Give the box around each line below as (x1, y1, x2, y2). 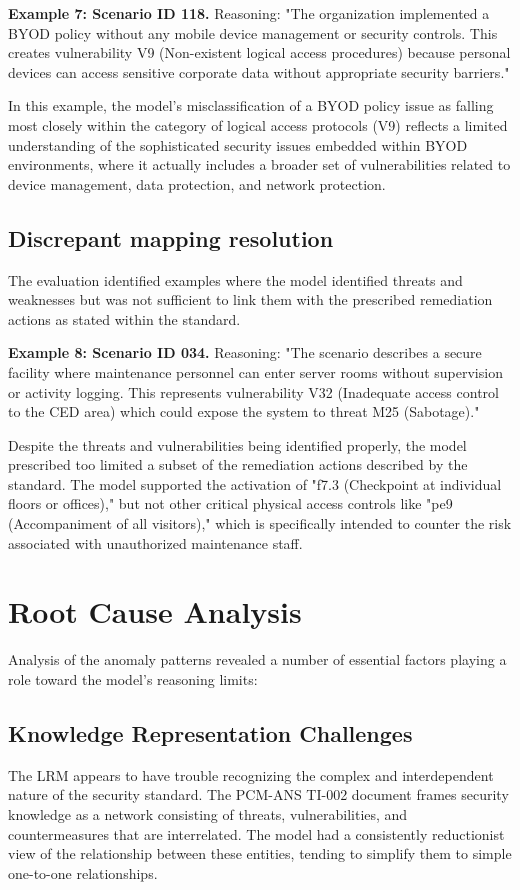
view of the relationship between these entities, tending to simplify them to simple (8, 843, 512, 864)
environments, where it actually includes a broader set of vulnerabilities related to (8, 154, 511, 175)
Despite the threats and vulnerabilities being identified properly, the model (8, 434, 467, 455)
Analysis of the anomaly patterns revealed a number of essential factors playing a (8, 649, 507, 670)
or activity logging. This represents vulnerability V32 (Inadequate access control (8, 381, 499, 402)
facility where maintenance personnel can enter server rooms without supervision (8, 361, 503, 382)
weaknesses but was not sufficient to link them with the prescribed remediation (8, 289, 493, 310)
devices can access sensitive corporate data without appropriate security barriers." (8, 61, 510, 82)
